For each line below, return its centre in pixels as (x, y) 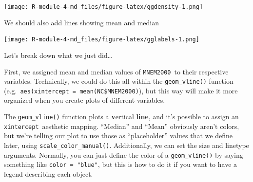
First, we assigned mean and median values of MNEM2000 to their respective (116, 71)
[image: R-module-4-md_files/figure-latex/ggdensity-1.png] (104, 7)
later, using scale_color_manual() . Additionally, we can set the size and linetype (126, 145)
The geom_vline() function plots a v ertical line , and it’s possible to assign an (121, 117)
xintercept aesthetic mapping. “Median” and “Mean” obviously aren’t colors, (122, 126)
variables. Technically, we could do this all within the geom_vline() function (119, 81)
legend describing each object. (49, 173)
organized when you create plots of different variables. (85, 100)
